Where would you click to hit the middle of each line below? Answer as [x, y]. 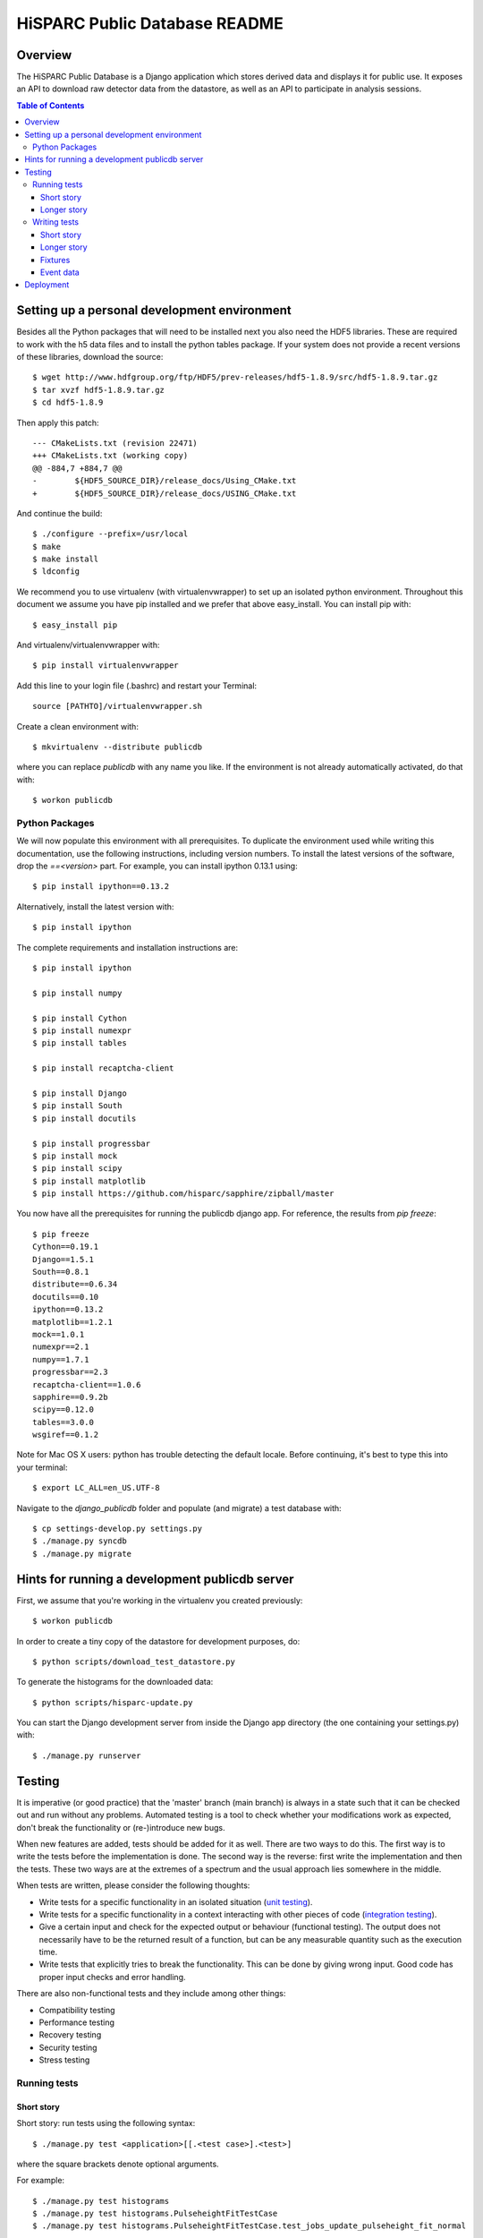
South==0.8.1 [61, 1272]
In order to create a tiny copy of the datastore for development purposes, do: [158, 1641]
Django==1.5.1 [63, 1259]
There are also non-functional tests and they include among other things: [151, 1994]
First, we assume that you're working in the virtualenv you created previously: [160, 1600]
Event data [60, 272]
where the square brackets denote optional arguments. [118, 2164]
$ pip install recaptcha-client [103, 1068]
